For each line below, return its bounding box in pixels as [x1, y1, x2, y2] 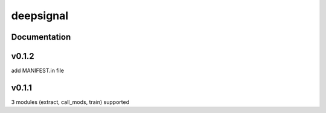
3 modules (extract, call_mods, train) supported [11, 98, 130, 105]
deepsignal [11, 9, 69, 22]
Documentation [11, 32, 71, 42]
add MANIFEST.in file [11, 67, 65, 75]
